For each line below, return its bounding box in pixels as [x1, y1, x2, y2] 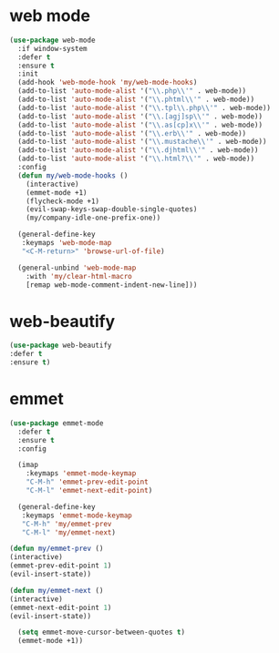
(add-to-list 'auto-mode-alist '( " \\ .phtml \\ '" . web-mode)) [17, 95, 255, 105]
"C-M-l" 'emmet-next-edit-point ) [26, 486, 153, 495]
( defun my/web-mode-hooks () [17, 170, 129, 180]
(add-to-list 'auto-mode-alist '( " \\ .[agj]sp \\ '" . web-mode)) [17, 111, 263, 121]
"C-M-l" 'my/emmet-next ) [21, 527, 117, 537]
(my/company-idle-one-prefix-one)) [26, 213, 161, 223]
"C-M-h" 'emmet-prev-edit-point [26, 477, 149, 487]
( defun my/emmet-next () [9, 586, 104, 595]
